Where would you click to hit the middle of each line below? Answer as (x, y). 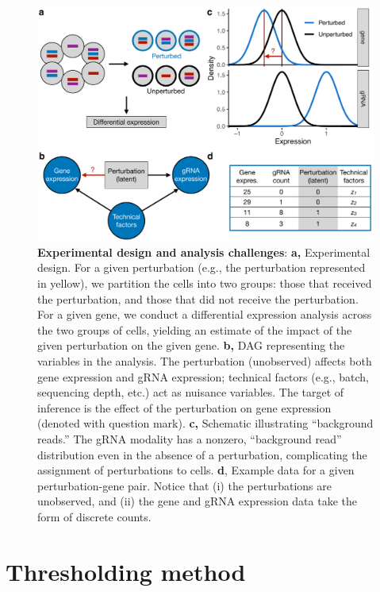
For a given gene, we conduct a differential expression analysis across (205, 314)
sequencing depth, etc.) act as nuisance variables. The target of (191, 392)
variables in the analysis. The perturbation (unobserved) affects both (205, 360)
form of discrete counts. (94, 516)
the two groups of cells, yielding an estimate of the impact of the (195, 329)
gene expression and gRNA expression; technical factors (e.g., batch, (203, 376)
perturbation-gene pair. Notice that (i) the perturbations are (184, 485)
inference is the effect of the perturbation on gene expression (184, 407)
